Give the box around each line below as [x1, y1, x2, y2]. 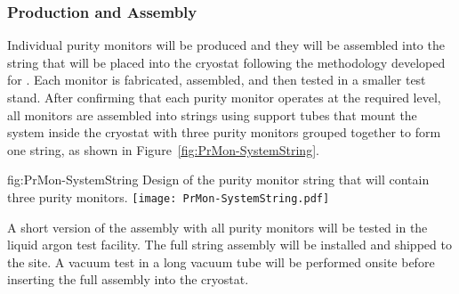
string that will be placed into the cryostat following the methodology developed [7, 53, 446, 71]
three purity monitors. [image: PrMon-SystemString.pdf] [7, 187, 330, 206]
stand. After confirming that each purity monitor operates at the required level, [7, 88, 441, 106]
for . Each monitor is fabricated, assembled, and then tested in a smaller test [7, 70, 426, 89]
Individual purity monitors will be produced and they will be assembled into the [7, 36, 445, 54]
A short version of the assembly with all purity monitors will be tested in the [7, 217, 428, 236]
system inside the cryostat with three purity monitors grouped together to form [7, 123, 441, 142]
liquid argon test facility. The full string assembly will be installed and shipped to [7, 235, 452, 254]
